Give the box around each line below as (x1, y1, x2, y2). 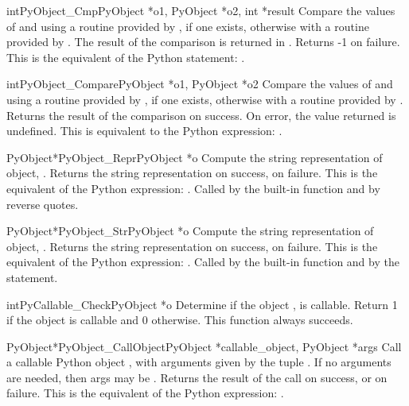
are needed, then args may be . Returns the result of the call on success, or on (6, 369, 388, 385)
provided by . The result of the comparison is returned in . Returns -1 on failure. (6, 33, 400, 50)
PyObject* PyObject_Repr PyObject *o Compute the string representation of (6, 149, 383, 165)
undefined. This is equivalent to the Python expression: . (6, 122, 282, 139)
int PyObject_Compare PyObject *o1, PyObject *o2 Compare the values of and (6, 75, 393, 92)
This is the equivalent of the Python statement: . (6, 48, 245, 65)
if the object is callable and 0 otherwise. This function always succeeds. (6, 311, 353, 328)
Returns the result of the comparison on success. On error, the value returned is (6, 106, 396, 123)
